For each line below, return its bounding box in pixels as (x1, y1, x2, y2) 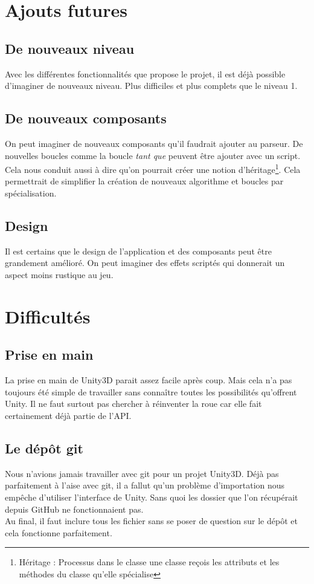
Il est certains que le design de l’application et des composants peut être (5, 244, 272, 257)
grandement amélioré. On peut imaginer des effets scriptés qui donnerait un (5, 256, 285, 269)
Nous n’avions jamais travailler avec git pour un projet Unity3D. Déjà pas (5, 467, 279, 479)
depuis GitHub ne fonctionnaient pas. (5, 502, 144, 515)
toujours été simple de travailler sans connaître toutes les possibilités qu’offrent (5, 385, 297, 398)
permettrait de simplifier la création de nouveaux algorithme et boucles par (5, 175, 284, 187)
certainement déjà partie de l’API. (5, 409, 132, 421)
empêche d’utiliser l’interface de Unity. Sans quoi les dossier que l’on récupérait (5, 490, 298, 503)
